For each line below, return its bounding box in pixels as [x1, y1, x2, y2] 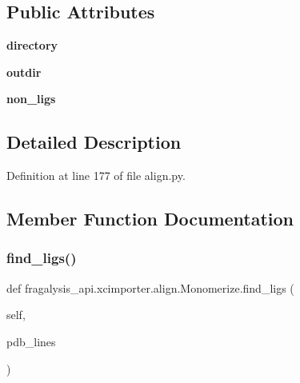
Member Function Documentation [6, 206, 294, 231]
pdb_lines [6, 333, 56, 349]
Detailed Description [6, 130, 182, 154]
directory [6, 37, 58, 54]
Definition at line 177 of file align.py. [6, 167, 186, 184]
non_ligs [6, 90, 56, 107]
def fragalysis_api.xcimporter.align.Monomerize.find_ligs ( [6, 279, 294, 296]
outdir [6, 63, 42, 80]
